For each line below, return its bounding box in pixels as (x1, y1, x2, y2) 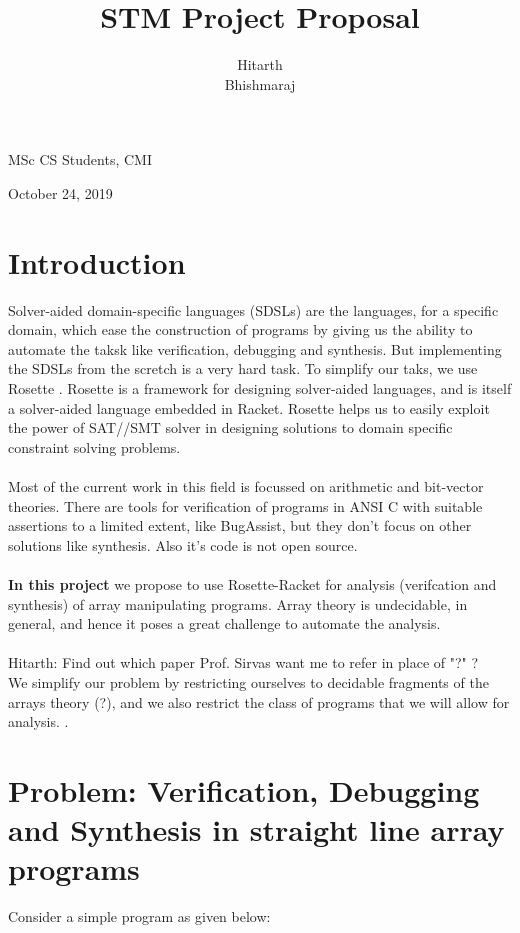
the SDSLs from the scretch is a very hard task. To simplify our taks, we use (8, 358, 478, 379)
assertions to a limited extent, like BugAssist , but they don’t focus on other (8, 515, 472, 536)
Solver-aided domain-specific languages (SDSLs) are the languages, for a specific (8, 299, 499, 320)
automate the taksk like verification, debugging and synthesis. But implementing (8, 338, 502, 359)
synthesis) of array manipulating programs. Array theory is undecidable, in (8, 593, 468, 614)
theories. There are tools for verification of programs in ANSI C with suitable (8, 495, 483, 516)
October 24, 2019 (8, 182, 113, 203)
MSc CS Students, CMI (8, 149, 152, 170)
